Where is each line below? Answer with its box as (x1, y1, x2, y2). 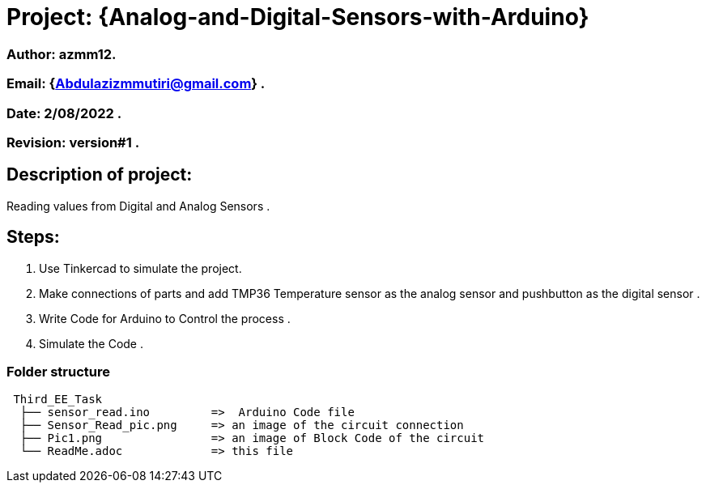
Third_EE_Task (13, 393, 103, 406)
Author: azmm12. (6, 45, 117, 62)
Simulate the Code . (39, 336, 143, 351)
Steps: (6, 227, 60, 248)
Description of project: (6, 164, 193, 185)
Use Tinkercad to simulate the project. (39, 261, 242, 275)
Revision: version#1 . (6, 134, 140, 151)
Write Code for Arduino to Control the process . (39, 311, 291, 325)
